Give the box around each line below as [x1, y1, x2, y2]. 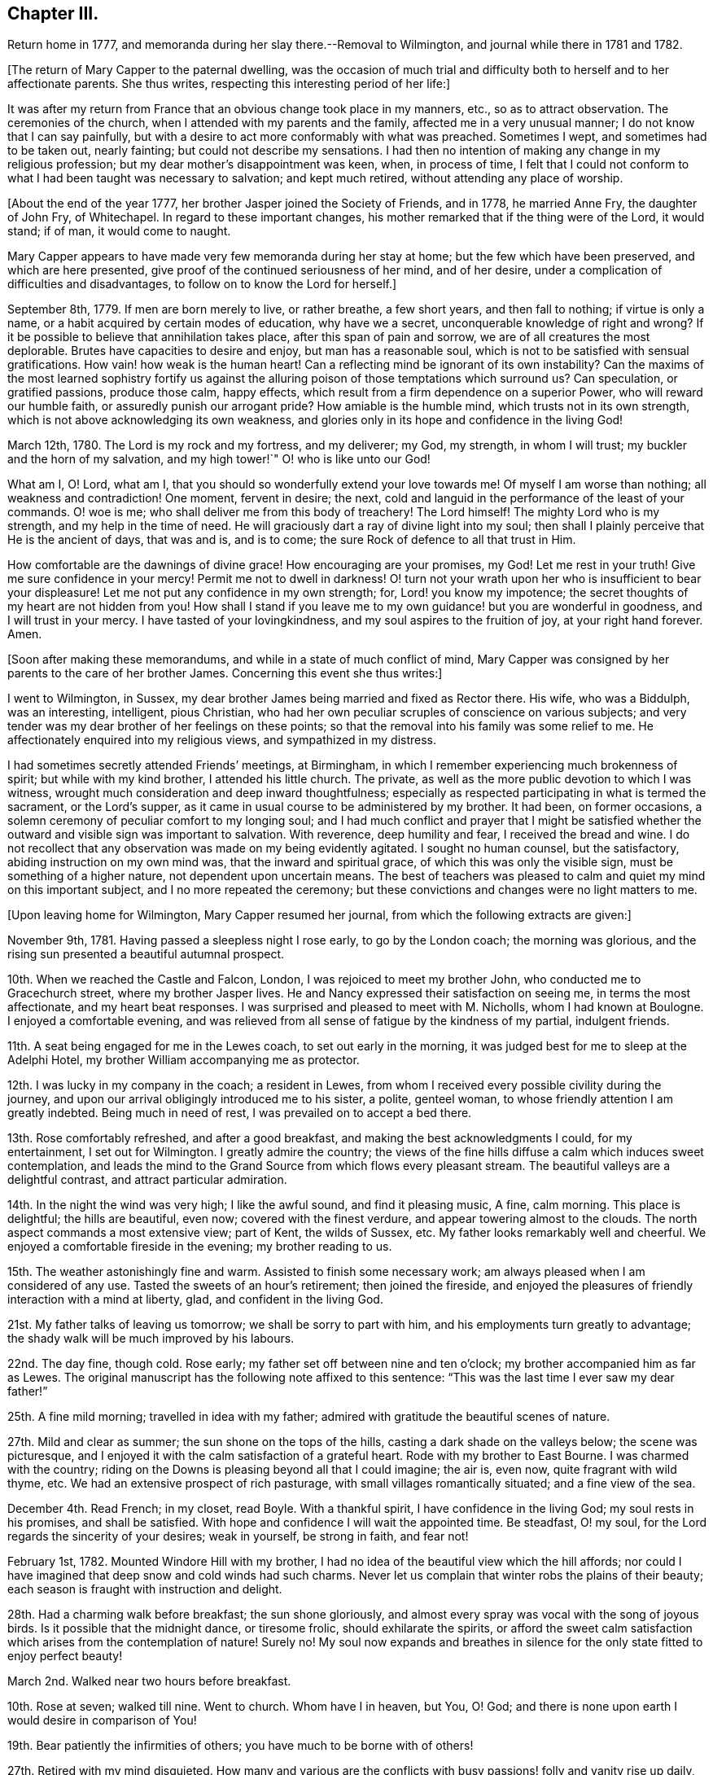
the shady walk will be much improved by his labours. [7, 1331, 295, 1346]
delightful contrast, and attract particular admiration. [7, 1172, 287, 1187]
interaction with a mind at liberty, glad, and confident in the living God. [7, 1292, 383, 1307]
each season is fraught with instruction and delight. [7, 1582, 282, 1597]
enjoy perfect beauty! [7, 1649, 123, 1663]
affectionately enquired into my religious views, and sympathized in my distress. [7, 733, 437, 747]
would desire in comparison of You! [7, 1713, 197, 1728]
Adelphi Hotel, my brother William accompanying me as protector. [7, 1053, 360, 1067]
